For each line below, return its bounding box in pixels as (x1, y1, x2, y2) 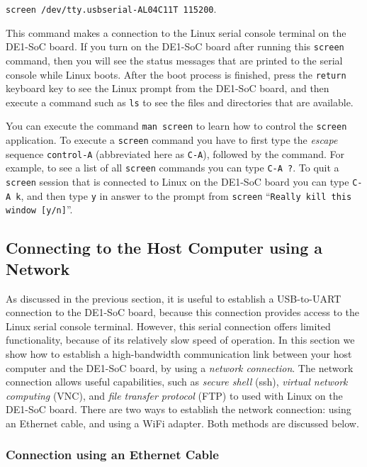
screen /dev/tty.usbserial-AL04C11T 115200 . (6, 1, 217, 16)
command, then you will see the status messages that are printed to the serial (6, 52, 343, 67)
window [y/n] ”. (6, 202, 73, 217)
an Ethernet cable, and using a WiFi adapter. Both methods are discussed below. (6, 415, 359, 430)
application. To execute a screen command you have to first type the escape (6, 133, 338, 147)
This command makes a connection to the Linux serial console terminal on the (6, 25, 346, 40)
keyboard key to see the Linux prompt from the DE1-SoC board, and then (6, 81, 329, 96)
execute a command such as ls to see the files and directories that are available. (6, 94, 354, 109)
